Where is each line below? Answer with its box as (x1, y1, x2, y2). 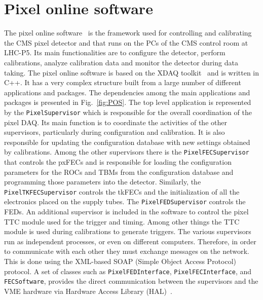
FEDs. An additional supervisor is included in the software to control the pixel (4, 206, 249, 217)
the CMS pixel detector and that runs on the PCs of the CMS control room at (4, 37, 248, 48)
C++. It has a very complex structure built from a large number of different (4, 77, 241, 88)
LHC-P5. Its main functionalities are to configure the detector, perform (4, 47, 226, 58)
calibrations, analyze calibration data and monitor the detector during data (4, 57, 238, 67)
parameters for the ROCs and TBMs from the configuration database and (4, 166, 234, 177)
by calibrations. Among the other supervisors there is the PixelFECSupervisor (4, 146, 249, 157)
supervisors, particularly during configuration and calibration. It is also (4, 127, 225, 137)
